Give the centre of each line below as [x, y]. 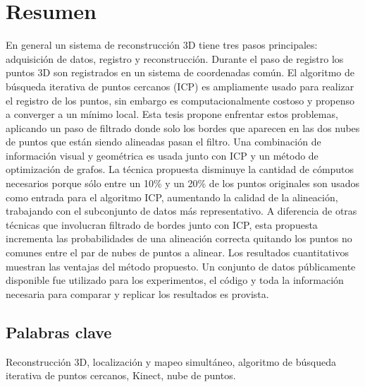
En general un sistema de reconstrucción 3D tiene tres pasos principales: [162, 45]
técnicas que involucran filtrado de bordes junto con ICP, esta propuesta [162, 224]
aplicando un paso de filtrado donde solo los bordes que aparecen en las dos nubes [183, 127]
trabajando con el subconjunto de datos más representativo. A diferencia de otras [181, 211]
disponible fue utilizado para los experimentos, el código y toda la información [175, 280]
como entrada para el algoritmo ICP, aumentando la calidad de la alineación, [172, 197]
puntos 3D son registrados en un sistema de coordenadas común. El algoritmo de [180, 72]
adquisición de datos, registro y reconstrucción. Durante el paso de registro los [175, 58]
